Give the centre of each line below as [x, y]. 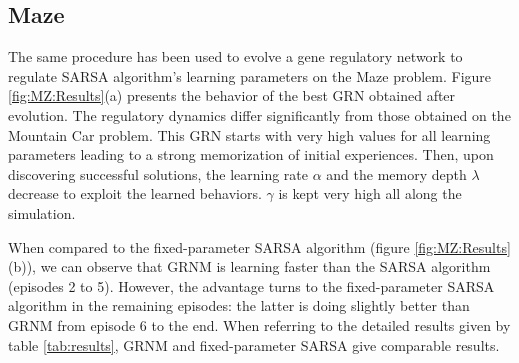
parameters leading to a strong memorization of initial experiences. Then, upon [251, 154]
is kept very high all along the [370, 193]
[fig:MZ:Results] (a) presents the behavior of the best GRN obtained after [232, 95]
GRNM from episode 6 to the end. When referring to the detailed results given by [259, 324]
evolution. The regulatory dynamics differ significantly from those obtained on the [259, 114]
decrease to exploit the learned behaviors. [135, 193]
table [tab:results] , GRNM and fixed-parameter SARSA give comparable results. [254, 344]
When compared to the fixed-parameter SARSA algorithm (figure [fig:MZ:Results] [259, 246]
